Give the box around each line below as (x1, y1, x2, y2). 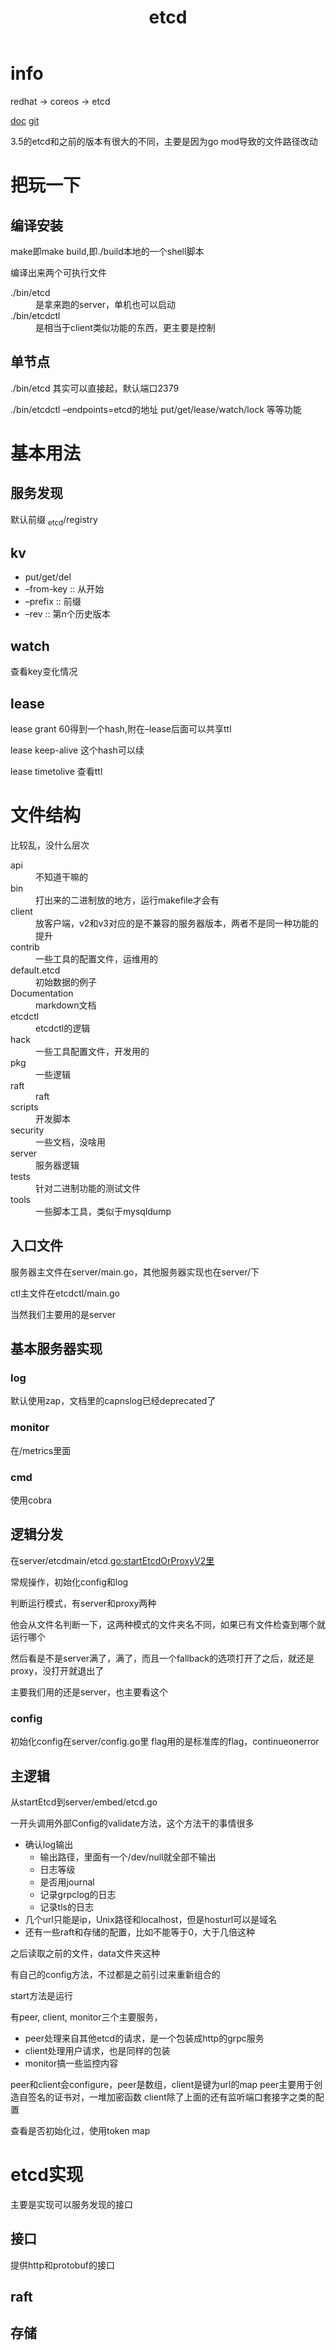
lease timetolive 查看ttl (10, 765, 103, 777)
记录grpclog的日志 (39, 1888, 117, 1900)
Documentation (10, 987, 74, 999)
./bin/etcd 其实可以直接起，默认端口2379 (10, 382, 180, 394)
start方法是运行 (10, 1989, 73, 2001)
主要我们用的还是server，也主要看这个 (10, 1686, 169, 1698)
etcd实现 (10, 2164, 84, 2186)
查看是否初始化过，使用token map (10, 2124, 151, 2136)
